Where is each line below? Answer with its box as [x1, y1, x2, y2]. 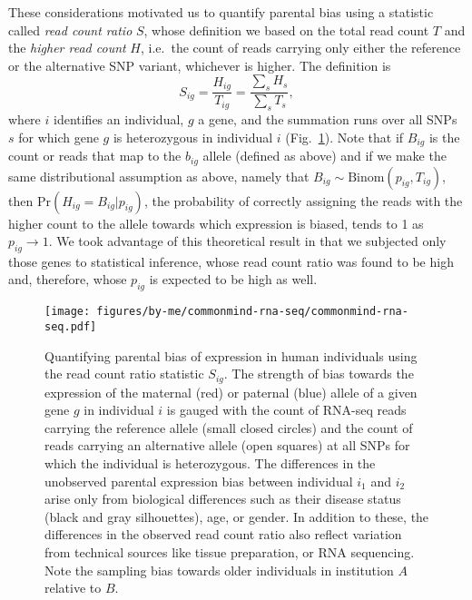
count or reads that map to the [8, 146, 182, 165]
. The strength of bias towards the [223, 364, 414, 383]
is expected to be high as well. [149, 270, 318, 289]
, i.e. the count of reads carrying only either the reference [140, 38, 461, 57]
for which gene [18, 127, 99, 146]
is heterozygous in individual [113, 127, 273, 146]
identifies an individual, [53, 110, 184, 128]
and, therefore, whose [8, 270, 127, 289]
